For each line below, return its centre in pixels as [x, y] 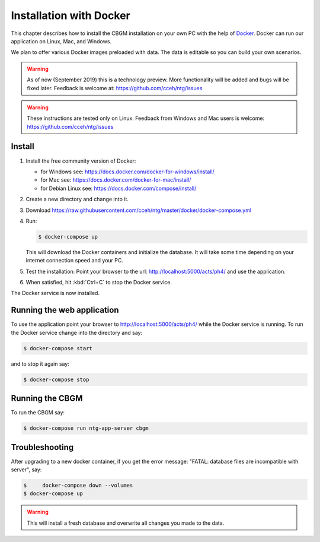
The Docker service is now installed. [55, 293]
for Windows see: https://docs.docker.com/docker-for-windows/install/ [127, 172]
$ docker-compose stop [56, 379]
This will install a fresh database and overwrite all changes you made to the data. [126, 523]
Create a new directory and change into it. [77, 199]
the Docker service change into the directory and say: [76, 332]
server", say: [26, 470]
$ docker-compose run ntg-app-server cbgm [86, 428]
